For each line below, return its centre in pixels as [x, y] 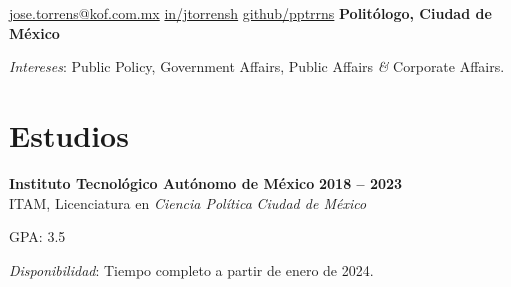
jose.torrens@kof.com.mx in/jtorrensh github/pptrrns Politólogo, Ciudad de [250, 13]
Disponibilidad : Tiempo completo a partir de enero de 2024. [191, 269]
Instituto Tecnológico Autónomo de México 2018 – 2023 [206, 182]
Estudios [69, 134]
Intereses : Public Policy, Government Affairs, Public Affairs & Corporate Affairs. [257, 66]
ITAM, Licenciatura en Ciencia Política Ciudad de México [188, 202]
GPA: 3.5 [37, 236]
